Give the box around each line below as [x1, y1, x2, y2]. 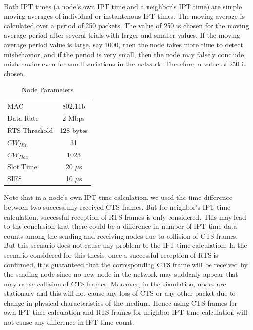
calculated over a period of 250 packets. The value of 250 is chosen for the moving [4, 20, 249, 30]
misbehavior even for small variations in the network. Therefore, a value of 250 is [4, 59, 247, 69]
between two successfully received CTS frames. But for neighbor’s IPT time [4, 201, 231, 212]
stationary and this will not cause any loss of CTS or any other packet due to [4, 288, 236, 298]
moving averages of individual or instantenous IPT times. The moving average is [4, 11, 245, 21]
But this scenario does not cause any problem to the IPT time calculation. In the [4, 240, 247, 250]
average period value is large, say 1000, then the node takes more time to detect [4, 39, 243, 49]
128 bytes [60, 125, 88, 135]
